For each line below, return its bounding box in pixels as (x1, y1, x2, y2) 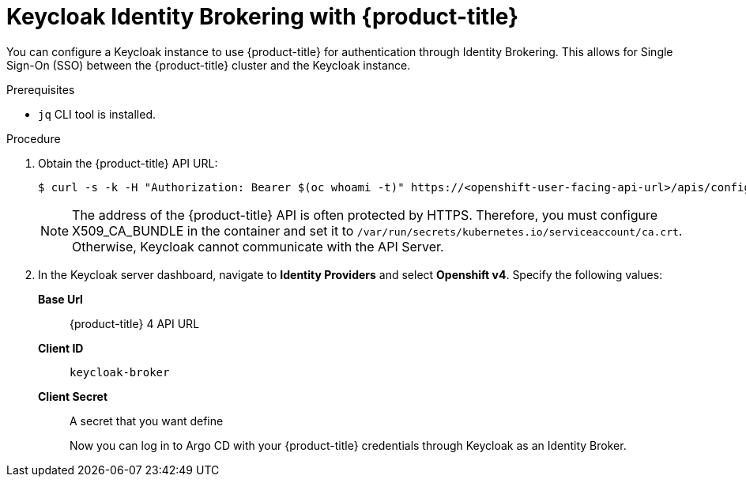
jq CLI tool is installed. (38, 107, 156, 121)
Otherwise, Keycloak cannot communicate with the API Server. (72, 238, 444, 255)
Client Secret (38, 389, 108, 403)
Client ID (38, 341, 84, 355)
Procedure (6, 131, 61, 145)
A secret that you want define (70, 413, 224, 428)
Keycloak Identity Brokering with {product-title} (6, 3, 519, 30)
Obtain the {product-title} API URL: (38, 156, 218, 170)
